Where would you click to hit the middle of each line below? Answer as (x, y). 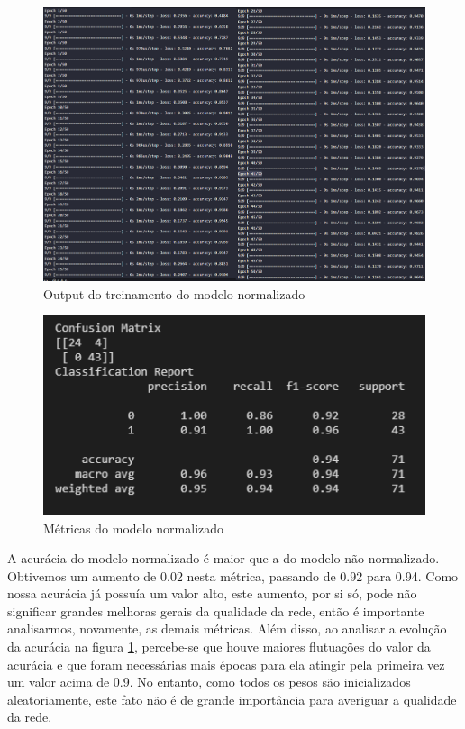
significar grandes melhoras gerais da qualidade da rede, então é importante (216, 611)
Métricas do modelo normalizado (134, 528)
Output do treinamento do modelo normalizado (174, 293)
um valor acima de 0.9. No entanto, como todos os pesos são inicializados (209, 682)
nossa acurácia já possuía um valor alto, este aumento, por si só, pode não (212, 593)
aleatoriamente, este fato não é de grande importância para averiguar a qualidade (232, 699)
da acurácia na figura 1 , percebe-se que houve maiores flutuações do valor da (219, 647)
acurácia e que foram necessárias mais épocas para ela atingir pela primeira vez (226, 664)
